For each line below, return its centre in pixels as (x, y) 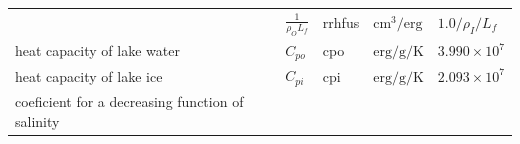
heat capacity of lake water (97, 50)
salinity (37, 120)
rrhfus (341, 22)
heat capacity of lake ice (89, 75)
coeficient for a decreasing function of (129, 101)
